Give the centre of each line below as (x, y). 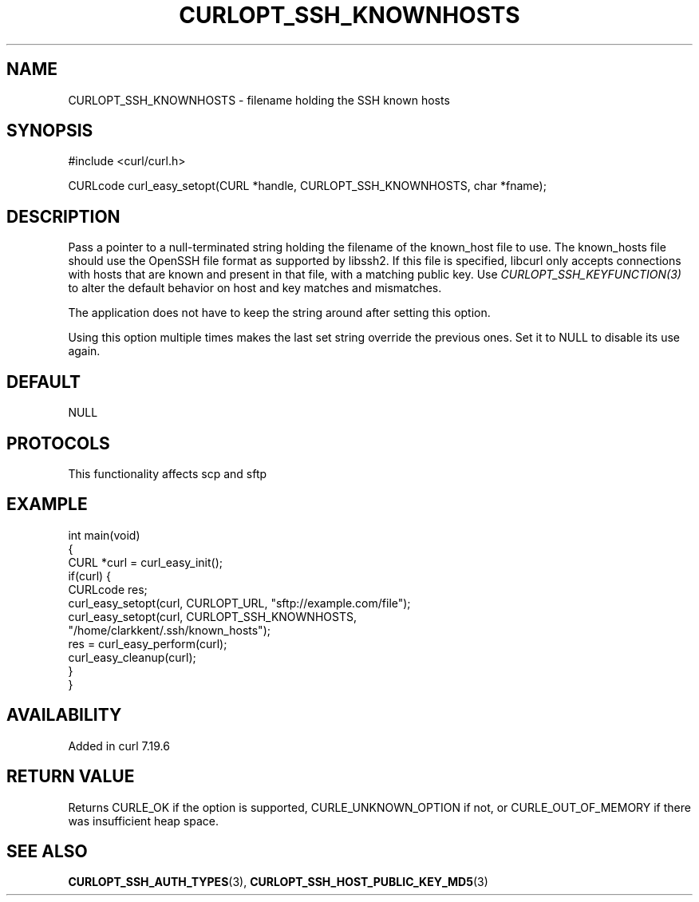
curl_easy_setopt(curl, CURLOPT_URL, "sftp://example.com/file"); (239, 603)
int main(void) (104, 535)
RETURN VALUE (71, 777)
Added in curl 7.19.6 (119, 746)
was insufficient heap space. (144, 821)
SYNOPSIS (50, 131)
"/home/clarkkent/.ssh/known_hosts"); (169, 630)
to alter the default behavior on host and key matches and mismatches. (255, 288)
